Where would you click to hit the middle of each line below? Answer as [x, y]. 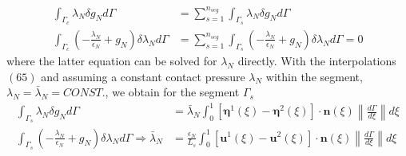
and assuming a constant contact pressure [143, 76]
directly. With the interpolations [317, 60]
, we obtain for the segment [172, 92]
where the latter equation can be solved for [112, 60]
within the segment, [314, 76]
